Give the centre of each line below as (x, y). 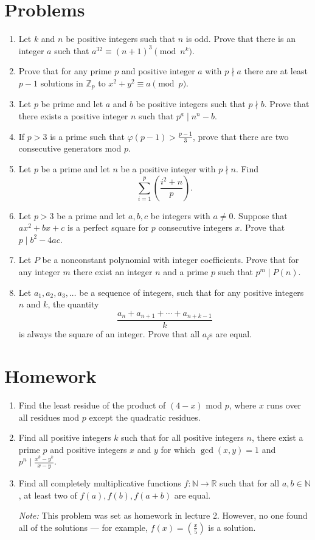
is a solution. (232, 527)
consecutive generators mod (70, 148)
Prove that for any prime (65, 71)
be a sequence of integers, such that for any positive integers (192, 292)
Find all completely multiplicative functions (100, 483)
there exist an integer (113, 271)
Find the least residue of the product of (92, 405)
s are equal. (231, 334)
